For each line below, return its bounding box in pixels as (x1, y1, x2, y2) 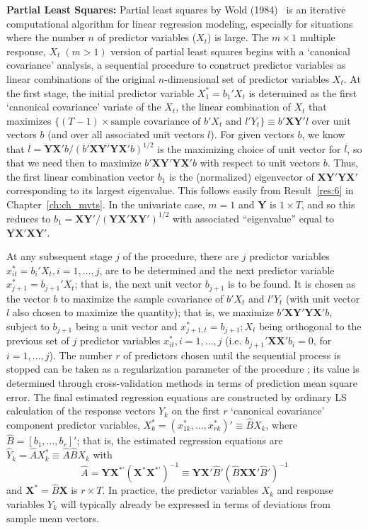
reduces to (6, 210, 51, 225)
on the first (171, 403, 220, 418)
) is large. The (207, 30, 269, 45)
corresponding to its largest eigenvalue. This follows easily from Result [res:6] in (6, 183, 354, 198)
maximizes (6, 113, 52, 128)
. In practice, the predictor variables (102, 483, 258, 497)
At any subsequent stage (6, 249, 113, 264)
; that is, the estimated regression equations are (76, 433, 283, 448)
